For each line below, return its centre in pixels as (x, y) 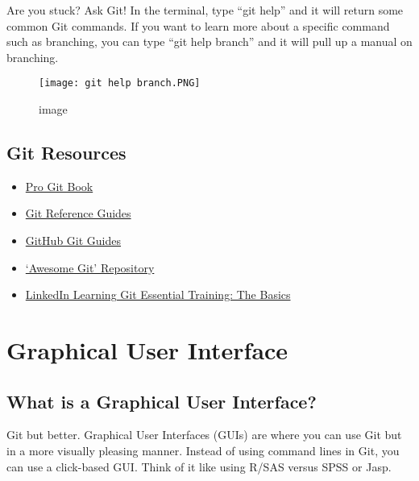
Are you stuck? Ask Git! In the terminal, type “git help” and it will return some (205, 10)
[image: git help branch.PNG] (120, 83)
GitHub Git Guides (73, 240)
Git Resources (66, 153)
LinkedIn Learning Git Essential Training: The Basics (158, 294)
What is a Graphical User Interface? (162, 401)
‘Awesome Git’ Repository (90, 267)
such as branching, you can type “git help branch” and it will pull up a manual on (209, 41)
